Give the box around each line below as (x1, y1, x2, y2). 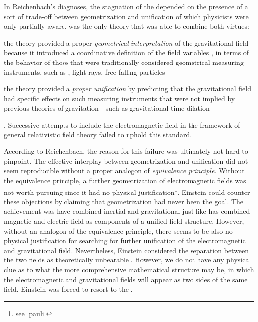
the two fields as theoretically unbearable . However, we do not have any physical (4, 255, 251, 265)
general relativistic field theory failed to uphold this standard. (4, 129, 192, 139)
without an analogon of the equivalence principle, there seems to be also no (4, 225, 233, 236)
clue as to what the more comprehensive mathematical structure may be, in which (4, 264, 254, 274)
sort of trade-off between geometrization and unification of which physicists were (4, 11, 249, 21)
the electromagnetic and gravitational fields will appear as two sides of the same (4, 274, 248, 284)
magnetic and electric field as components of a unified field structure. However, (4, 215, 244, 226)
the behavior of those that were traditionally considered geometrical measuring (4, 57, 244, 67)
